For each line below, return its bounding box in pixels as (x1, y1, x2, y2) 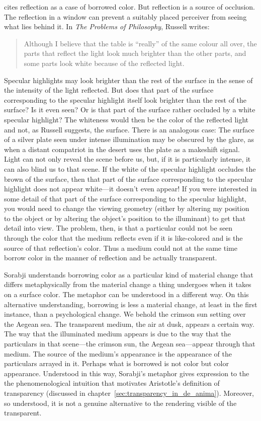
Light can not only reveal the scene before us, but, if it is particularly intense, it (4, 154, 251, 164)
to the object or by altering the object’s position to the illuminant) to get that (4, 213, 246, 223)
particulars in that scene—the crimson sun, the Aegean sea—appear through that (4, 338, 255, 348)
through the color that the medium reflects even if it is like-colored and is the (4, 233, 243, 243)
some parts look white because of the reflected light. (24, 57, 185, 68)
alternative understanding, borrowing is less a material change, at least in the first (4, 299, 257, 309)
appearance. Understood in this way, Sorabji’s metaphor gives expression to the (4, 368, 249, 378)
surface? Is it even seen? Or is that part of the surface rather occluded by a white (4, 104, 255, 115)
